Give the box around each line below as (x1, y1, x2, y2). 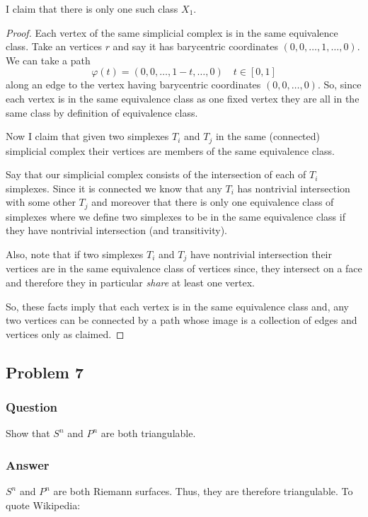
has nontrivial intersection (237, 180, 350, 195)
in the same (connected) (215, 129, 320, 144)
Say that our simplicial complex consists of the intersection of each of (6, 167, 306, 182)
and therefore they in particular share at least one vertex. (6, 275, 255, 290)
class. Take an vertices (6, 39, 102, 54)
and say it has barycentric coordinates (113, 39, 278, 54)
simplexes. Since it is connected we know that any (6, 180, 222, 195)
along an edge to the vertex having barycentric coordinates (6, 77, 261, 92)
